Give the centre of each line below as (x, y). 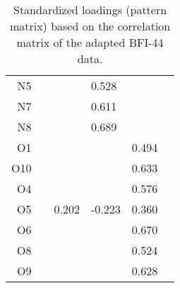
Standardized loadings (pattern (90, 10)
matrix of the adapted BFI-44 (90, 42)
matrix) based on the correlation (90, 26)
